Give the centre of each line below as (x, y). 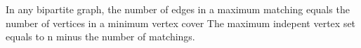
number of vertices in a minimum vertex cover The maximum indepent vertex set (181, 23)
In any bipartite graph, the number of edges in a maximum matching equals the (178, 9)
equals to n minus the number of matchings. (100, 37)
